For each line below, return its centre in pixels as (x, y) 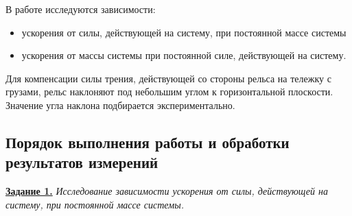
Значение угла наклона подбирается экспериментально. (120, 105)
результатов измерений (82, 162)
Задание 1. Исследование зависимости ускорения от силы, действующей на (167, 191)
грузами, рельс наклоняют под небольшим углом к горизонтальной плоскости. (169, 92)
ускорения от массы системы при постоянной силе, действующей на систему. (184, 55)
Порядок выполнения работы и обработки (148, 142)
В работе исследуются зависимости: (81, 9)
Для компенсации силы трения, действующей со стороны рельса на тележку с (168, 78)
